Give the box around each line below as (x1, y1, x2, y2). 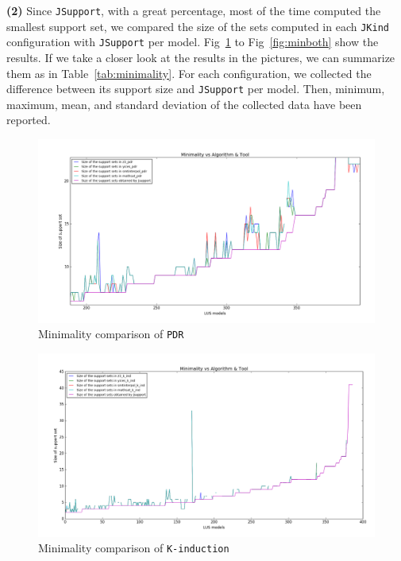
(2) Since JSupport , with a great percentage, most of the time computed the (6, 2, 381, 18)
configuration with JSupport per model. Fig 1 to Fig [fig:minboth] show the (6, 33, 379, 50)
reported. (6, 111, 51, 128)
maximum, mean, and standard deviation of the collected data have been (6, 95, 362, 112)
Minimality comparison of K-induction (38, 540, 229, 556)
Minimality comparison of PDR (38, 325, 184, 342)
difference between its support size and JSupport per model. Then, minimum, (6, 80, 385, 97)
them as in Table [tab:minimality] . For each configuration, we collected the (6, 64, 372, 81)
